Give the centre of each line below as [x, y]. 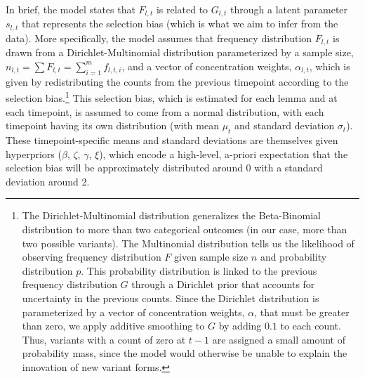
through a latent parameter [289, 9]
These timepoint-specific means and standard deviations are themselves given [172, 139]
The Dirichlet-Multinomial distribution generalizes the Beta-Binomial [171, 215]
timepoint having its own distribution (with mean [112, 125]
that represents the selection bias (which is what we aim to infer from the [180, 24]
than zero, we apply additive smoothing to [113, 326]
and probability [293, 257]
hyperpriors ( [34, 154]
